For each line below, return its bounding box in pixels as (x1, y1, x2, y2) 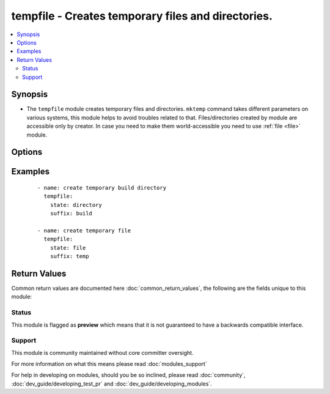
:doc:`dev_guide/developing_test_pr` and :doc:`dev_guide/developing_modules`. (11, 380, 212, 387)
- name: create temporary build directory (37, 184, 167, 191)
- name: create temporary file (37, 227, 131, 234)
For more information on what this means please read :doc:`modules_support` (11, 360, 207, 368)
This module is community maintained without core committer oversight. (11, 349, 194, 356)
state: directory (50, 201, 102, 208)
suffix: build (50, 210, 93, 217)
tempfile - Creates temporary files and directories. (11, 9, 273, 23)
